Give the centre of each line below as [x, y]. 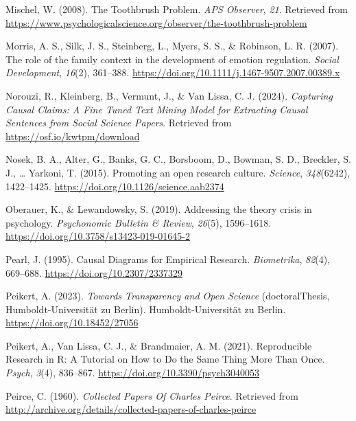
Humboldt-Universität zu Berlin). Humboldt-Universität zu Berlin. [146, 309]
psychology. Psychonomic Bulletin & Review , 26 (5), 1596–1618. [139, 222]
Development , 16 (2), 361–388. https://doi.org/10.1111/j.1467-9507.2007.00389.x [173, 72]
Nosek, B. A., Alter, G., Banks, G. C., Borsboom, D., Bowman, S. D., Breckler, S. [178, 159]
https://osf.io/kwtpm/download [73, 136]
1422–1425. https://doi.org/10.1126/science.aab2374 [115, 186]
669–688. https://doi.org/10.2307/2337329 [94, 272]
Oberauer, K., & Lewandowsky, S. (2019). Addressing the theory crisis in [159, 209]
